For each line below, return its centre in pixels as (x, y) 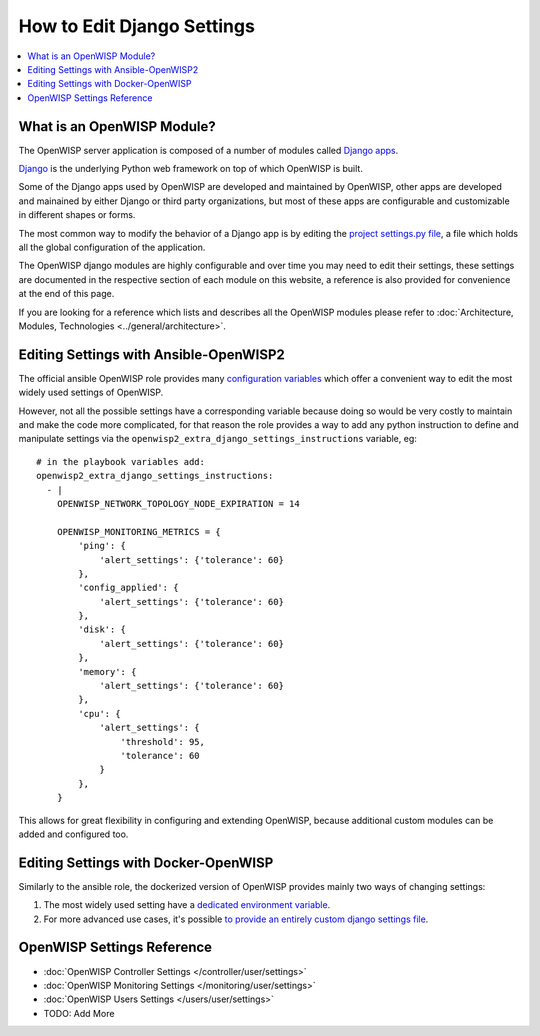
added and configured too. (73, 834)
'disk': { (102, 629)
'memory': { (107, 671)
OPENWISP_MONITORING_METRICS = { (139, 531)
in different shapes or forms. (77, 215)
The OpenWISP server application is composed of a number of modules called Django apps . (208, 150)
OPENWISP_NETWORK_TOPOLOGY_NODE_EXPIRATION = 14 (178, 503)
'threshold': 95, (162, 741)
